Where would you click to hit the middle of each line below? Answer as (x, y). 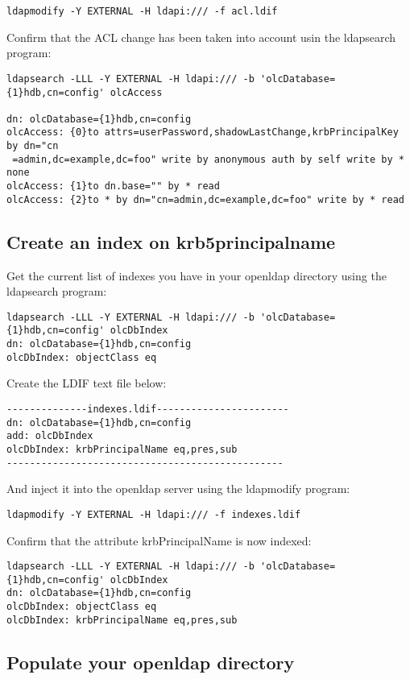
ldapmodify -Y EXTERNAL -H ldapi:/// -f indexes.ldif (154, 514)
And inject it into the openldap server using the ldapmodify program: (178, 489)
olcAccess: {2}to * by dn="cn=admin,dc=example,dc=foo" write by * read (205, 199)
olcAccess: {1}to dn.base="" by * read (113, 186)
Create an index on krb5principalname (171, 241)
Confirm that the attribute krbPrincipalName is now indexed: (159, 540)
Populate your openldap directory (151, 662)
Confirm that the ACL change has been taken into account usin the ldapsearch (201, 37)
